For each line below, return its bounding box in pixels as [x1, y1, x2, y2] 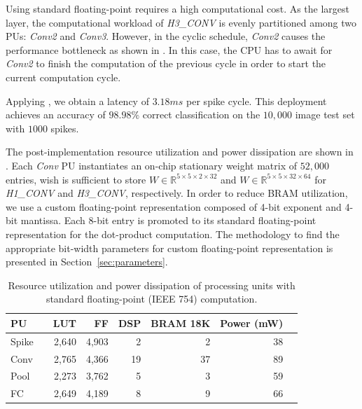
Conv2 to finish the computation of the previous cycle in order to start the [6, 56, 326, 71]
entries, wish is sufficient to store [6, 172, 146, 186]
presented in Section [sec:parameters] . [6, 254, 168, 269]
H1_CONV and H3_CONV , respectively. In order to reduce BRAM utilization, [6, 186, 348, 200]
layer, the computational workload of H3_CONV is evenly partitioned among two [6, 15, 357, 29]
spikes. [50, 120, 79, 135]
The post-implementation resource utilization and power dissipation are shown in [6, 144, 354, 159]
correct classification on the [142, 107, 260, 122]
